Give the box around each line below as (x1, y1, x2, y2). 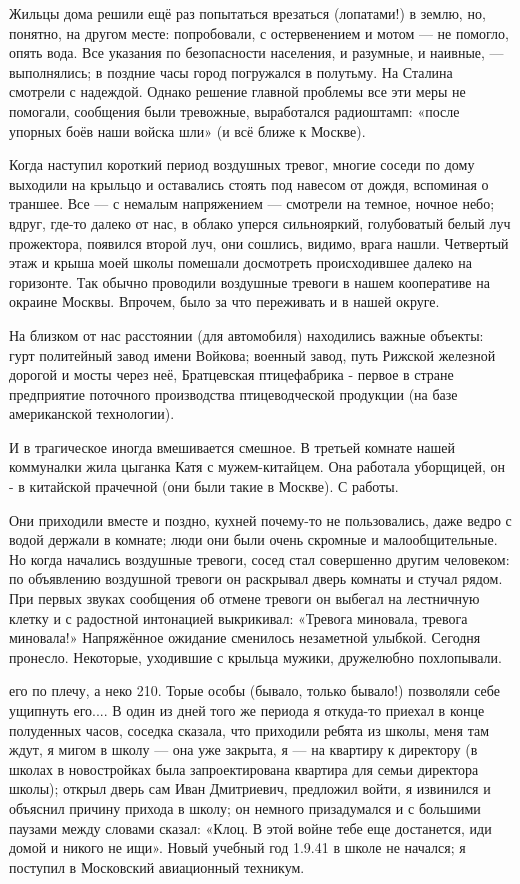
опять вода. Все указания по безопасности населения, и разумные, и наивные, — (9, 42, 504, 63)
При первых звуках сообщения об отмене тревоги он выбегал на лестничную (9, 588, 480, 609)
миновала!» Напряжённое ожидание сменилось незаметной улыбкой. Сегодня (9, 627, 481, 648)
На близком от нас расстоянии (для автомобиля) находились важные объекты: (9, 324, 484, 345)
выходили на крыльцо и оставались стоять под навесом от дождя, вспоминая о (9, 173, 489, 194)
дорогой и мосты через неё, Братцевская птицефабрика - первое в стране (9, 364, 454, 385)
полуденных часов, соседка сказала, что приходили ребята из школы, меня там (9, 719, 490, 740)
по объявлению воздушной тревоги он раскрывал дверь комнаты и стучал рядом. (9, 568, 503, 589)
